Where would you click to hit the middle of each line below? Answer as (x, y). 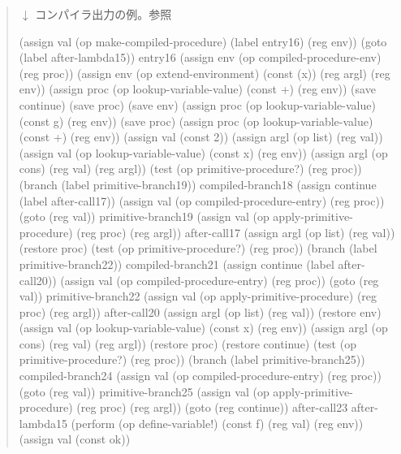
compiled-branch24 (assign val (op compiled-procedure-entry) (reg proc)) (200, 376)
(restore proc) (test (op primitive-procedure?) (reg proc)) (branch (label (198, 248)
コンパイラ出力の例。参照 (103, 14)
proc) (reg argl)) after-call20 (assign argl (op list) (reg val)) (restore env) (200, 311)
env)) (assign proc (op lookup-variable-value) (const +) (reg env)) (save (197, 89)
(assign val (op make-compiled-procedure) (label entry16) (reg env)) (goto (203, 41)
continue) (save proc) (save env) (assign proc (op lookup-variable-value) (197, 104)
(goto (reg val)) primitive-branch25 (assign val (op (144, 391)
